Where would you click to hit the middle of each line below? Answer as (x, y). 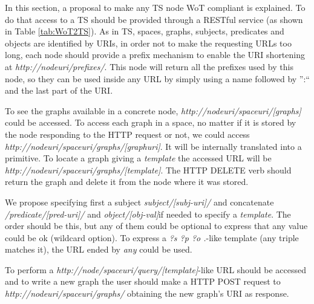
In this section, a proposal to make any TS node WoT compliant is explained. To (155, 7)
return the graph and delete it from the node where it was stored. (127, 182)
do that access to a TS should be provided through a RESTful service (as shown (154, 19)
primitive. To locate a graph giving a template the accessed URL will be (138, 158)
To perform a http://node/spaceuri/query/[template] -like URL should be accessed (155, 269)
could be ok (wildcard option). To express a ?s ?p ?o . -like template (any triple (152, 237)
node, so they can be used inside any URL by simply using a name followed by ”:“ (157, 78)
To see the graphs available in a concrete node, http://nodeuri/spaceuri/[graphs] (153, 110)
